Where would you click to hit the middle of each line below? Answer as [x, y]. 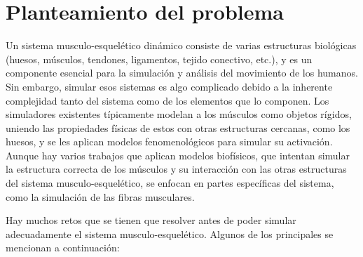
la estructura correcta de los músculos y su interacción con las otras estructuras [176, 169]
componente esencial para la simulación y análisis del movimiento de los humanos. [182, 73]
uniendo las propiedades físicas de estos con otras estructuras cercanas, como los [178, 127]
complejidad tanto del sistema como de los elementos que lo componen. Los [167, 100]
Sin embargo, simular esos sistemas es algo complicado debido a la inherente [169, 86]
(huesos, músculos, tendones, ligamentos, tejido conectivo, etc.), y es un [159, 59]
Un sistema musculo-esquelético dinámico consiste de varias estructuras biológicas [181, 45]
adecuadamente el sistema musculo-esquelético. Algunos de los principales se [170, 233]
